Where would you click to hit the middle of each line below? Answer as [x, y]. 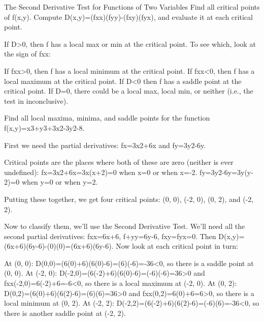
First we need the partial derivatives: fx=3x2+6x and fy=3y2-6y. [105, 145]
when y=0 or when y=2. [60, 182]
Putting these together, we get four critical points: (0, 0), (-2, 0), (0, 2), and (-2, [129, 199]
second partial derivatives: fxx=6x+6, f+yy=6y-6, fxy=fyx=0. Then [110, 236]
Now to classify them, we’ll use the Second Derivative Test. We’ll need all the [125, 226]
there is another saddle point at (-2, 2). [65, 313]
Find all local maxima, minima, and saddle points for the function [107, 118]
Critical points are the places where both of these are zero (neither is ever [119, 162]
